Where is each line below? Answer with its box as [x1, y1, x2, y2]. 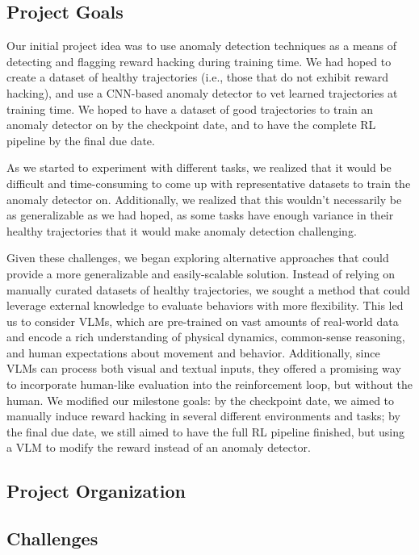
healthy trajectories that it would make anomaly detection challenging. [6, 222, 357, 239]
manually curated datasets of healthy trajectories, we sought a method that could [6, 281, 410, 298]
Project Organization [6, 478, 186, 503]
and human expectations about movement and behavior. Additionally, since [6, 344, 380, 361]
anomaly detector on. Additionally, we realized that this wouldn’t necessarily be [6, 190, 402, 207]
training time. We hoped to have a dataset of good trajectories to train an [6, 100, 374, 117]
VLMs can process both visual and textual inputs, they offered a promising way [6, 360, 401, 377]
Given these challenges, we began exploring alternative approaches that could [6, 249, 389, 266]
